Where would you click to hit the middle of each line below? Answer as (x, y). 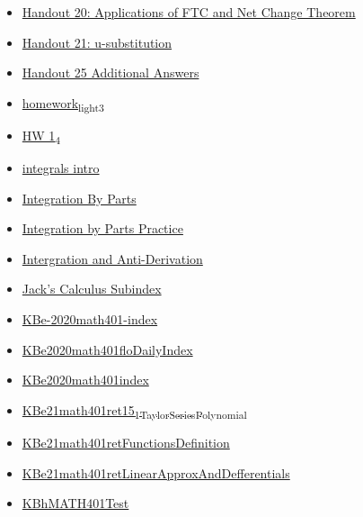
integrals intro (61, 168)
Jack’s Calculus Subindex (92, 289)
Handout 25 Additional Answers (111, 73)
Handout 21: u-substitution (97, 42)
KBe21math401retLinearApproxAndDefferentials (156, 472)
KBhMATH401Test (75, 503)
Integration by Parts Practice (102, 228)
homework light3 (63, 104)
